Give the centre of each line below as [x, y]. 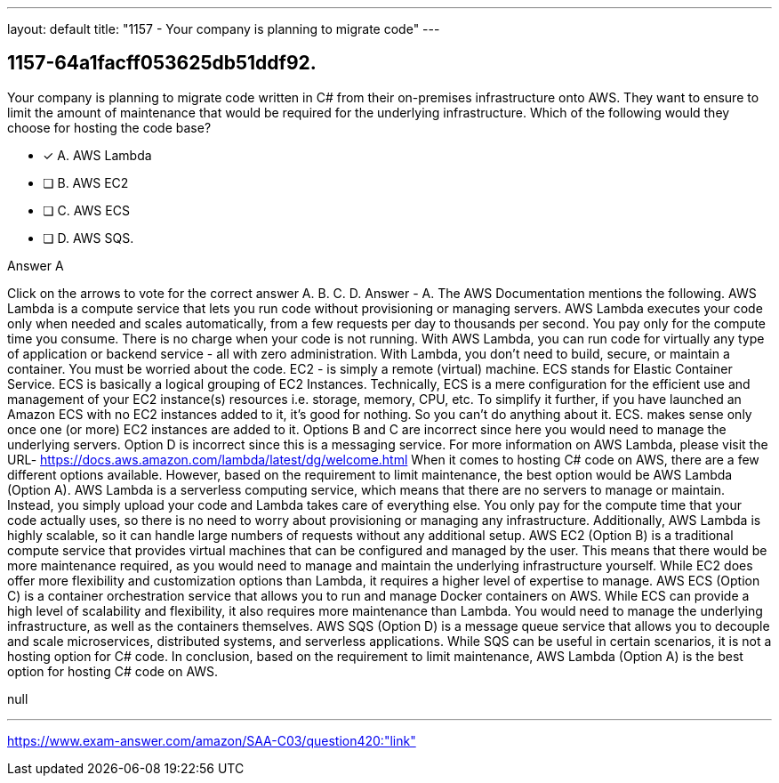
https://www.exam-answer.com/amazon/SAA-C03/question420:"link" [212, 740]
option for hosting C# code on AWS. [113, 671]
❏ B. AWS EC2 [86, 182]
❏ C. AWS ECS [86, 210]
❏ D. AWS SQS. [88, 238]
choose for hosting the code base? [109, 127]
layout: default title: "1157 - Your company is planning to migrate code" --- [224, 29]
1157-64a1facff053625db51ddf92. [162, 63]
